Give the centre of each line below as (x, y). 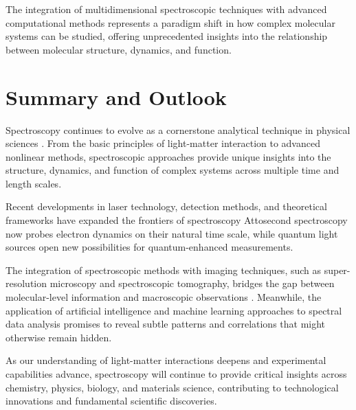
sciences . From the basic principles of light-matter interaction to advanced (163, 143)
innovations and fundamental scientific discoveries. (111, 401)
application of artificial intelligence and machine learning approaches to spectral (174, 310)
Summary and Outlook (116, 96)
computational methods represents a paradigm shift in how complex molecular (170, 22)
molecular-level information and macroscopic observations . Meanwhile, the (164, 297)
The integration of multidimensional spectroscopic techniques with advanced (166, 9)
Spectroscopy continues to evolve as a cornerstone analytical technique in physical (178, 129)
